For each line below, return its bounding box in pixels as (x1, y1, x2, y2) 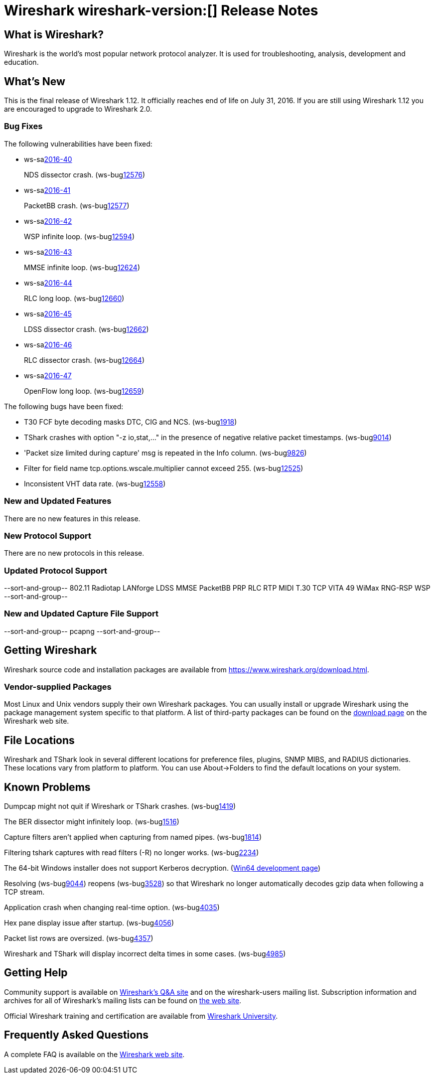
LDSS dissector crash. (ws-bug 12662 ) (24, 324, 149, 333)
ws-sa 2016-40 (24, 154, 72, 163)
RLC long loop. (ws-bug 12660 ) (24, 294, 125, 303)
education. (4, 58, 39, 67)
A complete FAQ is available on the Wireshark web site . (4, 1050, 185, 1059)
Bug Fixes (4, 121, 43, 132)
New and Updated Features (4, 496, 112, 506)
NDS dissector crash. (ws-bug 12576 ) (24, 170, 145, 179)
